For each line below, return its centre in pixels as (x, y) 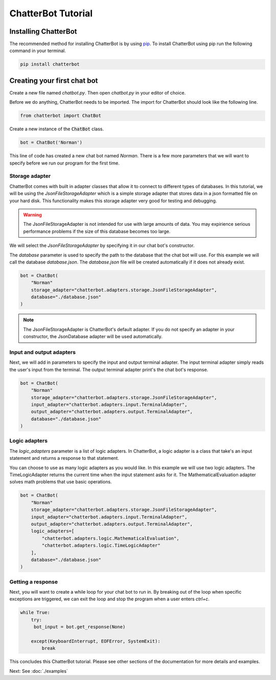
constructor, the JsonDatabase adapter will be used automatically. (93, 337)
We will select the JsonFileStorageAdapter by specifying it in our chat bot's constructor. (102, 246)
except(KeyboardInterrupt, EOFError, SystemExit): (96, 641)
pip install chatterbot (50, 64)
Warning (32, 215)
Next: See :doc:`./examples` (39, 671)
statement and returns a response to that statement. (64, 458)
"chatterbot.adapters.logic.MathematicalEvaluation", (110, 538)
